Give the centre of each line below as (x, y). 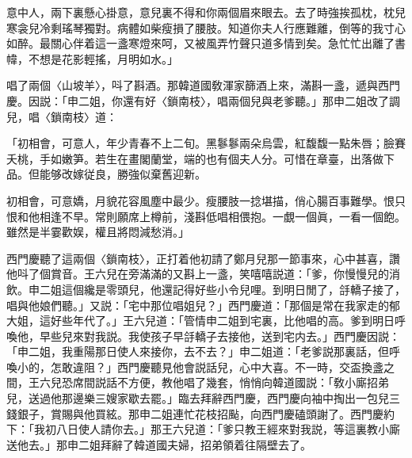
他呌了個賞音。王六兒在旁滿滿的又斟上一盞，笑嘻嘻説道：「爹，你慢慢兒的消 (203, 274)
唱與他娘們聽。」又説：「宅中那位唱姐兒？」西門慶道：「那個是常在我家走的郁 (203, 305)
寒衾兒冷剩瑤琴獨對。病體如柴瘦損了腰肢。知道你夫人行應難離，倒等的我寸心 (206, 27)
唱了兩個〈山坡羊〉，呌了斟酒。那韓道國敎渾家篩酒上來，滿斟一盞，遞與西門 (203, 85)
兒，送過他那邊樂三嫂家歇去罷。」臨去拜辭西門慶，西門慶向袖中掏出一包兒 (198, 398)
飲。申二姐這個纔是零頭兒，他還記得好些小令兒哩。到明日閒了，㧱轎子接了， (206, 289)
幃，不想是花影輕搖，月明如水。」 (92, 58)
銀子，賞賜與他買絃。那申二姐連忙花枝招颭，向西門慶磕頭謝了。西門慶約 (206, 413)
